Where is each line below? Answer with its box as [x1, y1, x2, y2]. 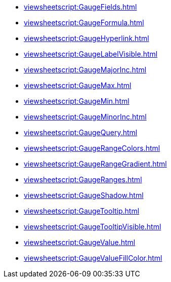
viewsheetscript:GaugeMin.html [24, 97, 130, 105]
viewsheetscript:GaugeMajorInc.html [24, 65, 147, 74]
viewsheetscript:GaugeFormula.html [24, 18, 144, 27]
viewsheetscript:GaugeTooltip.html [24, 207, 140, 215]
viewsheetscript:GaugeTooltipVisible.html [24, 222, 161, 231]
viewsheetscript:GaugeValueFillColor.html [24, 254, 162, 262]
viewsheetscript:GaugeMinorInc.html [24, 112, 147, 121]
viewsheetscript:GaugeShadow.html [24, 191, 144, 199]
